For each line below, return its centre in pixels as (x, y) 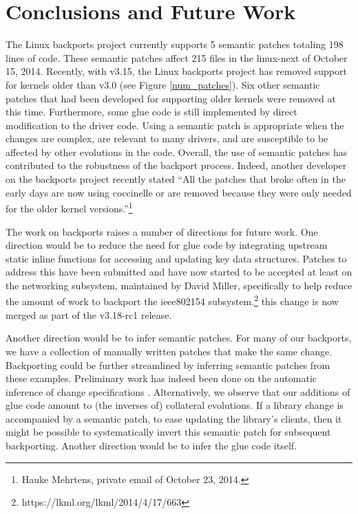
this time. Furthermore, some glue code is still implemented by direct (151, 112)
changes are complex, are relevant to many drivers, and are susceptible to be (167, 138)
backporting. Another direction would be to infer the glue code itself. (151, 446)
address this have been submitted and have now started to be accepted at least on (179, 272)
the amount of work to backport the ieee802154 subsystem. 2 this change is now (172, 300)
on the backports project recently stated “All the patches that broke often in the (176, 179)
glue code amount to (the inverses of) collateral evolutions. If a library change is (175, 405)
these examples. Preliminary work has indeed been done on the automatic (161, 378)
